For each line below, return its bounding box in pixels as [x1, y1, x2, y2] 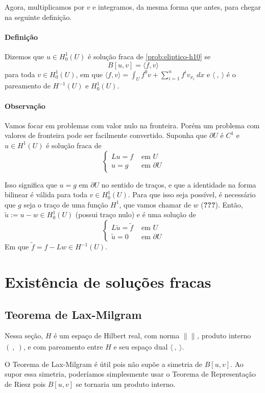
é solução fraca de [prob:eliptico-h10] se [88, 51, 211, 61]
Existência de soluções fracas [5, 271, 211, 292]
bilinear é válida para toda [5, 189, 87, 200]
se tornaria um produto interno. [76, 378, 176, 389]
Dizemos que [5, 51, 44, 61]
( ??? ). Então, [201, 199, 243, 210]
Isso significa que [5, 179, 57, 190]
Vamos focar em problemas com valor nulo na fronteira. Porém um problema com [5, 120, 260, 130]
